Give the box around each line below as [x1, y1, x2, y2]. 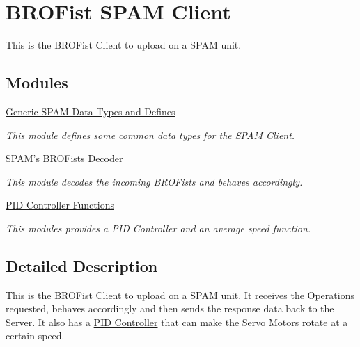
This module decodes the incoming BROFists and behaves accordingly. [6, 174, 303, 188]
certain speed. [6, 328, 65, 343]
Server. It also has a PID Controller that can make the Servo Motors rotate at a [6, 314, 348, 329]
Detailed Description [6, 255, 158, 276]
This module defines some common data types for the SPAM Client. [6, 127, 295, 142]
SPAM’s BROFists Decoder [6, 151, 123, 166]
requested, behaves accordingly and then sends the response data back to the [6, 301, 334, 316]
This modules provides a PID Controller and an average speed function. [6, 220, 311, 235]
